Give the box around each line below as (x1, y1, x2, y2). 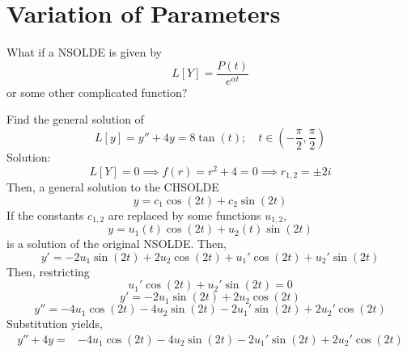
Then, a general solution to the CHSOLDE (6, 179, 219, 195)
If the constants (6, 206, 84, 223)
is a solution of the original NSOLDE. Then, (6, 235, 227, 252)
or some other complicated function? (6, 83, 188, 100)
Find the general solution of (6, 111, 144, 128)
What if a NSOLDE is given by (6, 44, 163, 61)
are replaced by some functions (108, 206, 261, 223)
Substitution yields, (6, 315, 103, 332)
